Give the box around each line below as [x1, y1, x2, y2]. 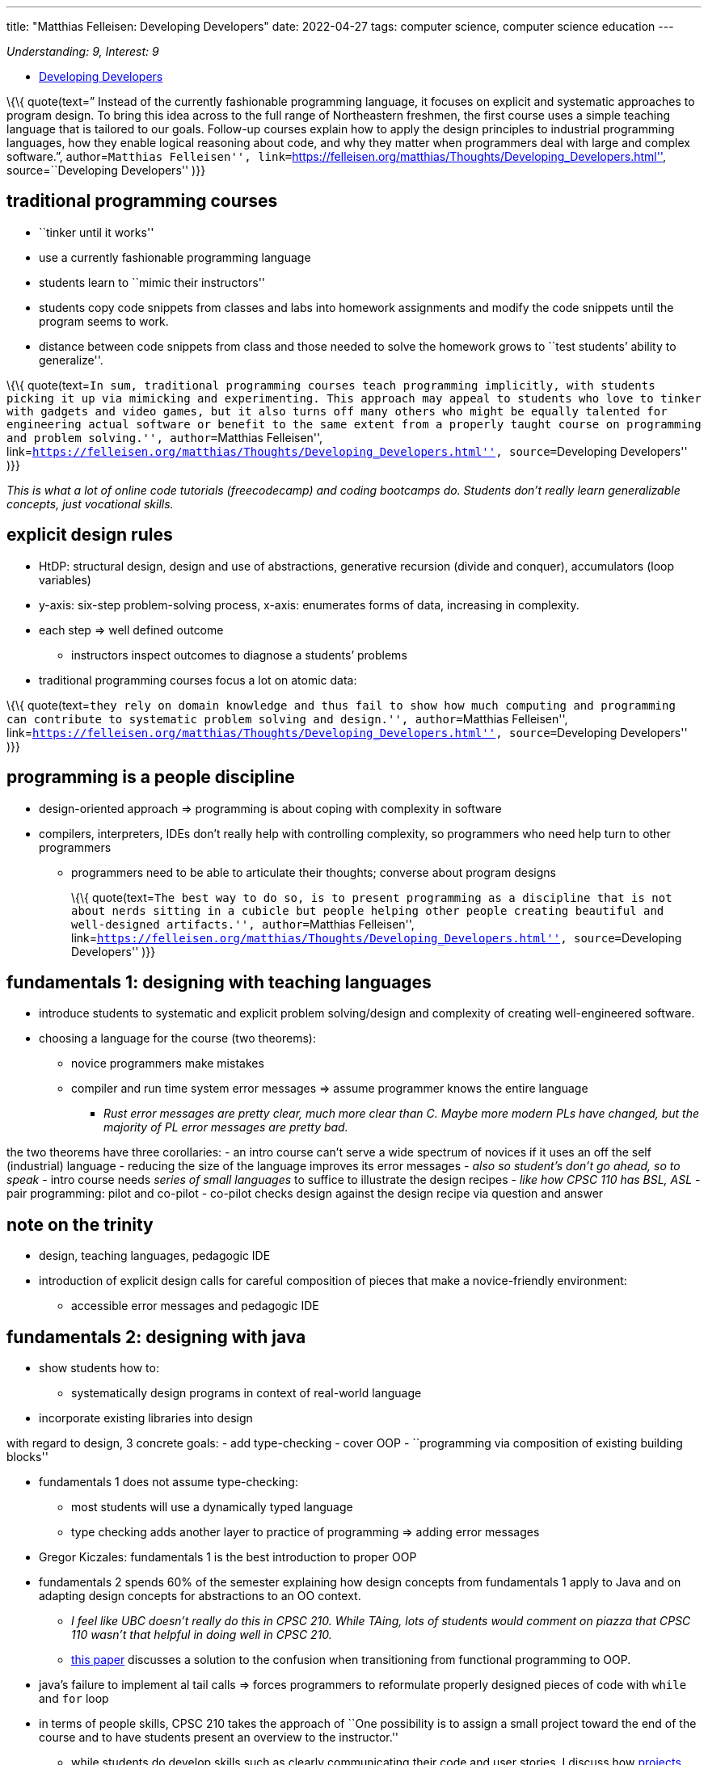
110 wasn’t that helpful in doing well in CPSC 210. [71, 1628, 332, 1642]
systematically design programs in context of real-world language [71, 1386, 422, 1401]
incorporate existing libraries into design [39, 1411, 253, 1426]
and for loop [39, 1691, 109, 1706]
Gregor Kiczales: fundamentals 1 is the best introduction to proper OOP [39, 1550, 417, 1565]
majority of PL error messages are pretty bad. [103, 1120, 348, 1135]
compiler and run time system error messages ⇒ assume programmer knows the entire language [71, 1081, 588, 1096]
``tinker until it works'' [39, 225, 154, 239]
